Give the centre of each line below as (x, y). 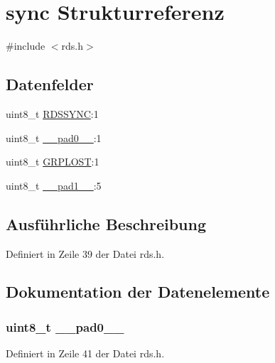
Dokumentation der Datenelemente (138, 292)
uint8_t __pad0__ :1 (54, 137)
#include (26, 46)
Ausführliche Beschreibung (106, 223)
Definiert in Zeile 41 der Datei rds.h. (85, 353)
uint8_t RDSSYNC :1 (52, 113)
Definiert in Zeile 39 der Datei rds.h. (85, 253)
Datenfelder (50, 84)
